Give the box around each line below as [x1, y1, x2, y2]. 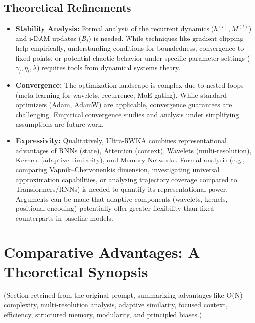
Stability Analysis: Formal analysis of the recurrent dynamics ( [15, 23, 214, 34]
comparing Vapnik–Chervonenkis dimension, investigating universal [15, 164, 220, 174]
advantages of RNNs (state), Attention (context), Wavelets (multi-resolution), [15, 145, 252, 155]
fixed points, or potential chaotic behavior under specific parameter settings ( [15, 52, 250, 63]
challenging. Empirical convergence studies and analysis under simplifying [15, 109, 239, 120]
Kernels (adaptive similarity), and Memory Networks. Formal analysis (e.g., [15, 155, 245, 165]
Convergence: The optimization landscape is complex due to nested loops [15, 80, 244, 90]
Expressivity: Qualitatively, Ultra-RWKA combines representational [15, 135, 227, 146]
